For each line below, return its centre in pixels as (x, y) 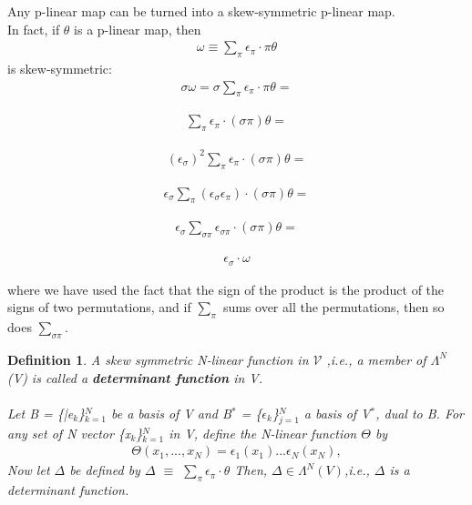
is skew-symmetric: (60, 69)
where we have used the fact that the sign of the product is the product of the (226, 289)
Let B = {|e (41, 413)
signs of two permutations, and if (99, 307)
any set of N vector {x (69, 433)
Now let (29, 470)
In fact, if (34, 29)
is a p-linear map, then (138, 29)
